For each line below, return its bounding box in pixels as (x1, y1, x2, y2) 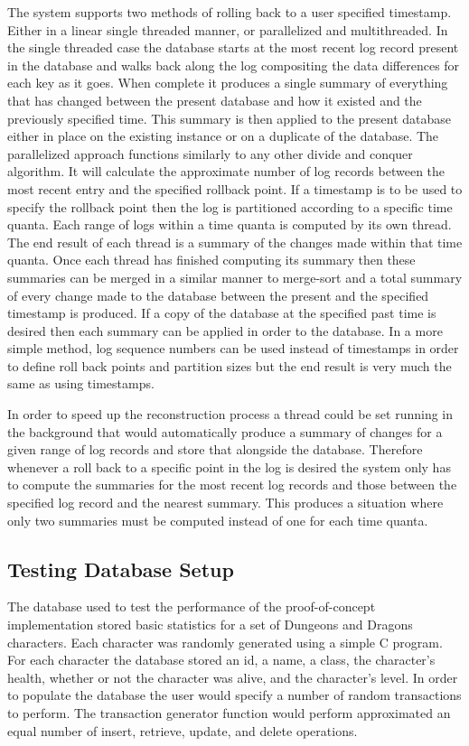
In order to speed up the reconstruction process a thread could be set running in (7, 405, 454, 424)
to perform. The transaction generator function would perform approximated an (7, 703, 451, 722)
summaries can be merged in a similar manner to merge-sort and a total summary (7, 267, 463, 286)
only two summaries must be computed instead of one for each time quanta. (7, 510, 428, 529)
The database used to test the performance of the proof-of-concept (7, 597, 376, 616)
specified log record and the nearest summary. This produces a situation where (7, 493, 444, 512)
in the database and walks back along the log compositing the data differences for (7, 55, 460, 74)
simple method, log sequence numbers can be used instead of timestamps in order (7, 339, 459, 358)
